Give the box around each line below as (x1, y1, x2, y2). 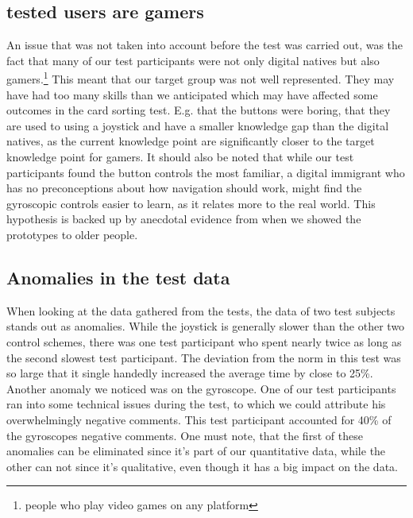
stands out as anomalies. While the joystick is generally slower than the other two (6, 318, 405, 334)
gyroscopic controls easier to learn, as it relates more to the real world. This (6, 195, 376, 211)
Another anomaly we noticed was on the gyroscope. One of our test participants (6, 380, 396, 396)
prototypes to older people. (6, 226, 138, 242)
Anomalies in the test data (6, 265, 230, 289)
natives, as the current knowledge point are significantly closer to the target (6, 133, 375, 149)
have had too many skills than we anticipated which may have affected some (6, 86, 378, 102)
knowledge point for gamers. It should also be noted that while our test (6, 149, 354, 165)
